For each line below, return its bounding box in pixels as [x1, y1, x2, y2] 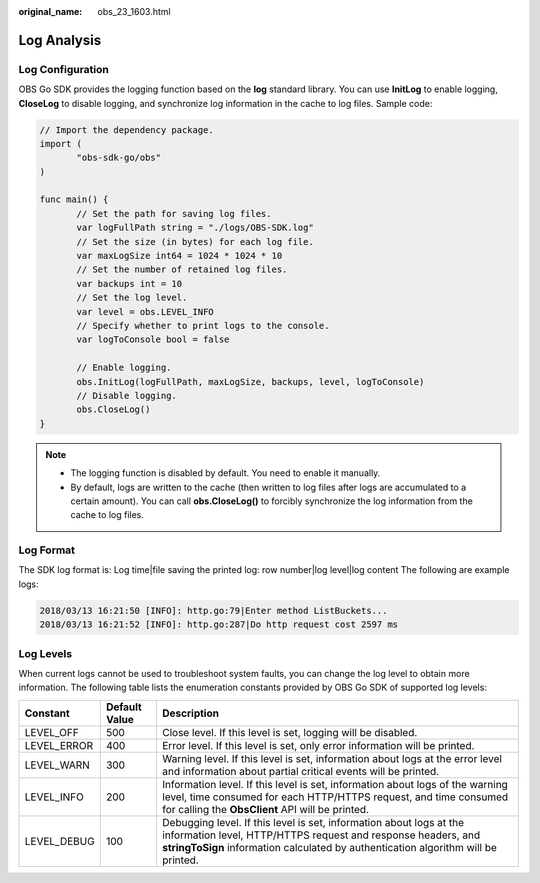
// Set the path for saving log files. [76, 208, 272, 219]
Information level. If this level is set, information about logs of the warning [161, 777, 509, 791]
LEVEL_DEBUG [24, 834, 95, 848]
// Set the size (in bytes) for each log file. [76, 236, 314, 247]
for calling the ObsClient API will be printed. [161, 802, 370, 816]
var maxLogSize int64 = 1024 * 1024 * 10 [76, 250, 283, 262]
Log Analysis [18, 31, 102, 49]
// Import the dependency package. [39, 124, 214, 135]
